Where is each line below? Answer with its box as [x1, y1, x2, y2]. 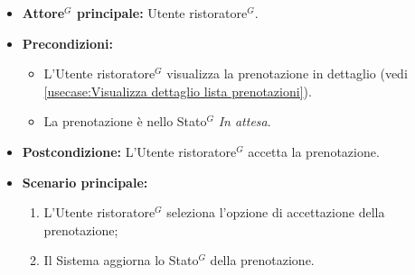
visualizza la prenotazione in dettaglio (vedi [166, 64, 408, 83]
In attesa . [218, 112, 271, 131]
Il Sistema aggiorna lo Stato [43, 251, 199, 270]
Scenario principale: [22, 172, 148, 191]
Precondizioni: [22, 33, 113, 52]
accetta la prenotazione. [248, 142, 380, 160]
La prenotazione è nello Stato [43, 112, 207, 131]
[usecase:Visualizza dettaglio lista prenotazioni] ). [43, 81, 312, 100]
